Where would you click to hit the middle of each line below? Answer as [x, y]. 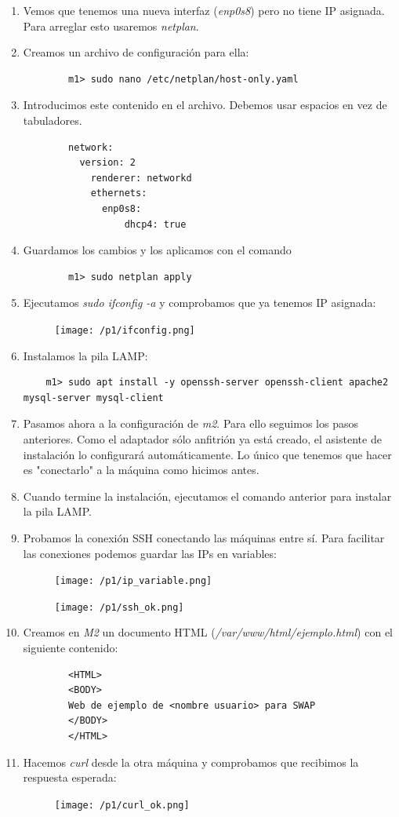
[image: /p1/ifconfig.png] [125, 330]
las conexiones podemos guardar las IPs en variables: [150, 553]
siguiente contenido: [71, 647]
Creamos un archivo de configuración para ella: [136, 52]
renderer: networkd [141, 178]
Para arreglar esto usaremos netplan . [111, 26]
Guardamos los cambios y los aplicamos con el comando [157, 250]
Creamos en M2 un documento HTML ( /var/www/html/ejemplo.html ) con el [208, 632]
